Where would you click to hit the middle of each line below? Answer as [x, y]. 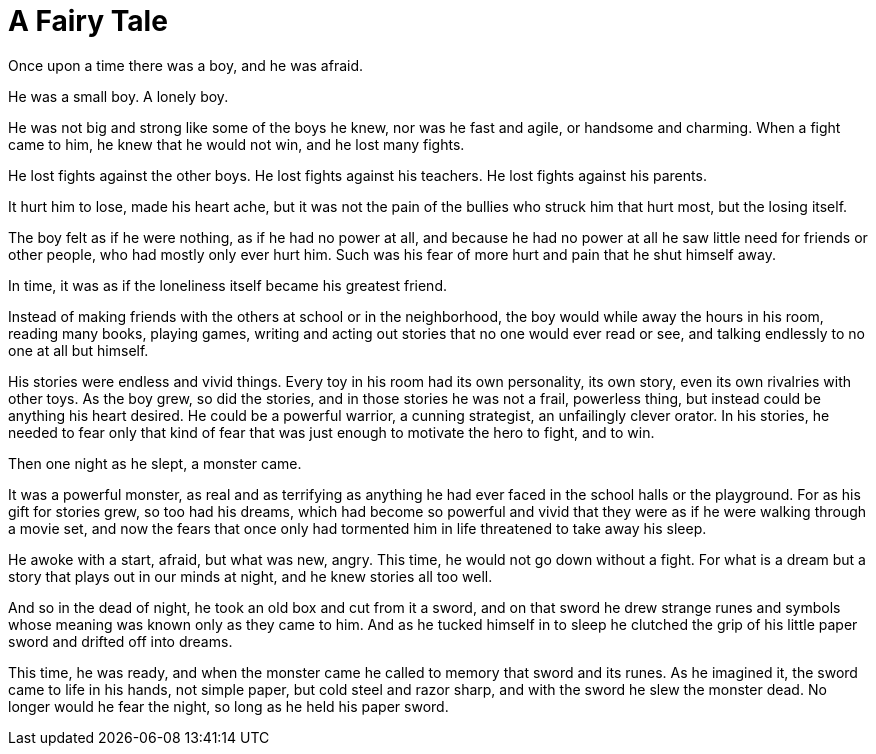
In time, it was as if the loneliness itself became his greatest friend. [227, 285]
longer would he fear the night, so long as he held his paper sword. [228, 706]
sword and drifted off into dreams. [120, 641]
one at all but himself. [78, 350]
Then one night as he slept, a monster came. [155, 463]
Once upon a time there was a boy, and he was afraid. [186, 65]
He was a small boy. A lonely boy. [118, 96]
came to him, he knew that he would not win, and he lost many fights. [236, 144]
